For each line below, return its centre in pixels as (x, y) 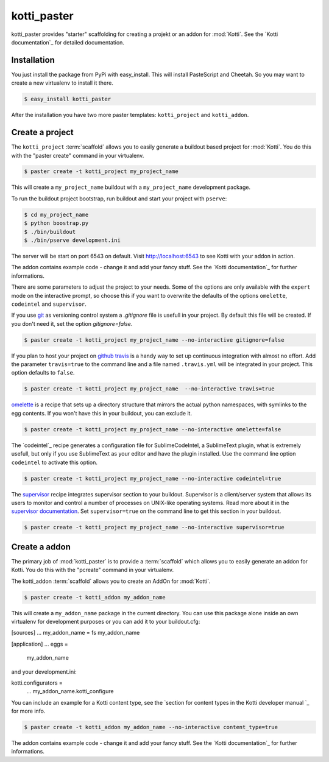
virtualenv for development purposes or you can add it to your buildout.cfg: (106, 621)
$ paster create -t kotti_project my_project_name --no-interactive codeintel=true (153, 478)
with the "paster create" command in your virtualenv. (78, 155)
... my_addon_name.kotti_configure (70, 691)
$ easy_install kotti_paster (68, 99)
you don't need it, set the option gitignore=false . (72, 323)
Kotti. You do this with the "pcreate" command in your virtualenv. (93, 570)
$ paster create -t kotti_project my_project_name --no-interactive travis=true (150, 389)
